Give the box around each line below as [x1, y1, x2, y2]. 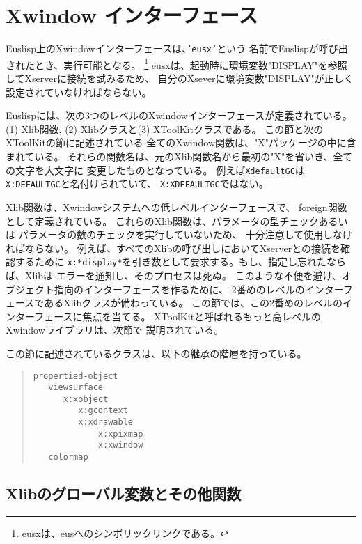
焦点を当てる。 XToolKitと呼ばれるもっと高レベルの [82, 309, 322, 323]
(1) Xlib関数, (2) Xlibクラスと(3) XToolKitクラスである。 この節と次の [6, 121, 324, 136]
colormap [48, 452, 88, 463]
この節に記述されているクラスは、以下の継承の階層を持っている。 [6, 345, 307, 360]
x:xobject [63, 394, 109, 404]
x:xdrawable [78, 417, 133, 428]
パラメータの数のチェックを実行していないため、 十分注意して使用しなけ [18, 227, 353, 242]
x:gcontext [78, 405, 128, 416]
